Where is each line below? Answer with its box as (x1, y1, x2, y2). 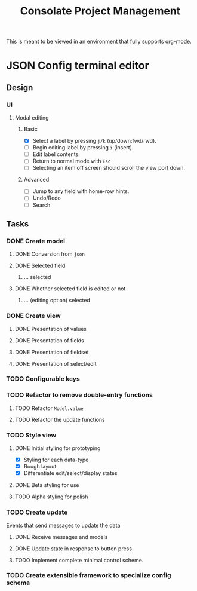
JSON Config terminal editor (6, 59, 149, 72)
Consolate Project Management (20, 4, 181, 18)
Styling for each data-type (23, 456, 89, 464)
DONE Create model (6, 237, 66, 245)
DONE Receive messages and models (14, 533, 108, 540)
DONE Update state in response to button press (14, 545, 133, 552)
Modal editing (14, 114, 49, 121)
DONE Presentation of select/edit (14, 360, 97, 367)
